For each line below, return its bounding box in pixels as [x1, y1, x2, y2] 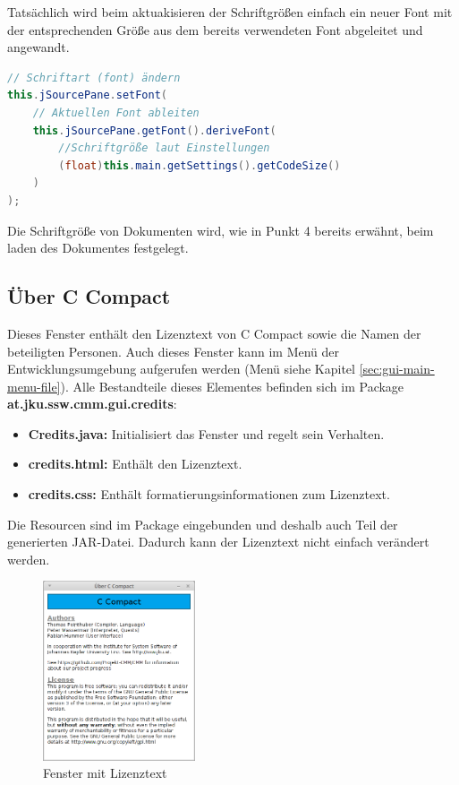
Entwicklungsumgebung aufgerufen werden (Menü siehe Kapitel [7, 359, 355, 378]
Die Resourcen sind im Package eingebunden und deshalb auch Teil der [7, 514, 398, 533]
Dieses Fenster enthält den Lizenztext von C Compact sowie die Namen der [7, 323, 421, 342]
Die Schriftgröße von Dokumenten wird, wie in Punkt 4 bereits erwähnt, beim [7, 220, 434, 239]
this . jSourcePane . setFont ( [7, 89, 168, 102]
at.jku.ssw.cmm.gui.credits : [7, 394, 177, 413]
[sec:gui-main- [359, 359, 435, 378]
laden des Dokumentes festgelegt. [7, 238, 189, 257]
